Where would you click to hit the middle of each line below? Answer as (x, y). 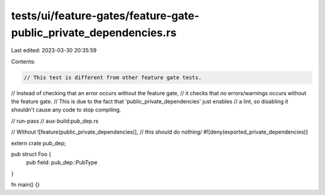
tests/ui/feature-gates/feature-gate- (105, 16)
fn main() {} (26, 185)
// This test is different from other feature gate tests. (113, 77)
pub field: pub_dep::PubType (62, 162)
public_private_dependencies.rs (94, 32)
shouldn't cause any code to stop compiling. (66, 110)
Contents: (23, 61)
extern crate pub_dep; (39, 143)
